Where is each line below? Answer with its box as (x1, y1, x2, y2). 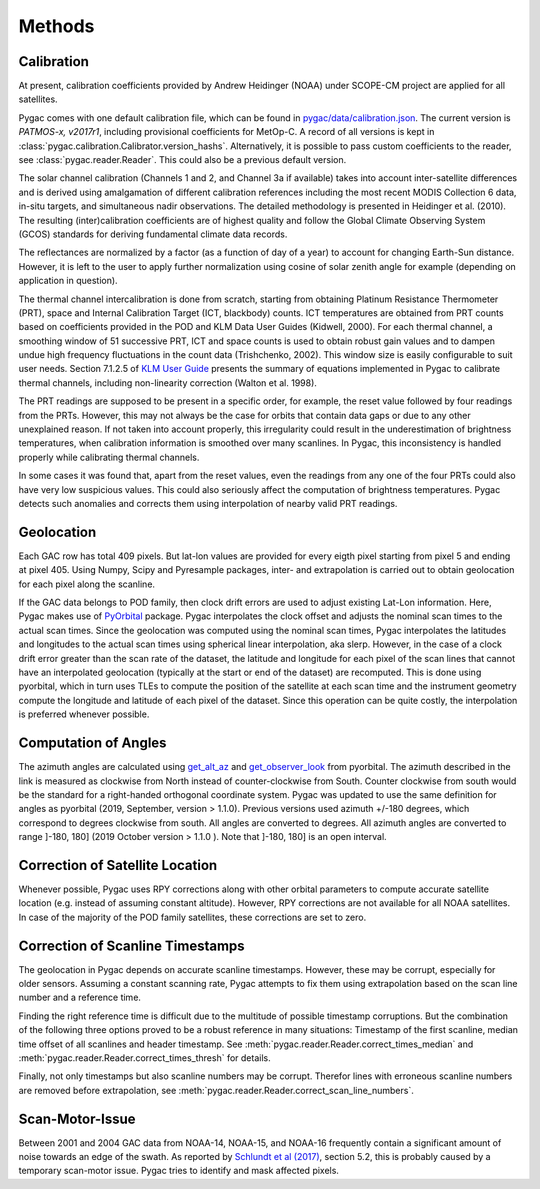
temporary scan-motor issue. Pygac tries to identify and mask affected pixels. (18, 1165, 340, 1177)
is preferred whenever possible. (18, 708, 150, 720)
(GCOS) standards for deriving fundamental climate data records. (18, 228, 288, 240)
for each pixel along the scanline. (18, 578, 155, 590)
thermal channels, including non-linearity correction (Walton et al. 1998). (18, 376, 317, 389)
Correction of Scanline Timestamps (18, 937, 245, 954)
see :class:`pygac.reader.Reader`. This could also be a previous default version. (18, 154, 347, 166)
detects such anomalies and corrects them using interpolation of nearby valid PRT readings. (18, 498, 398, 509)
